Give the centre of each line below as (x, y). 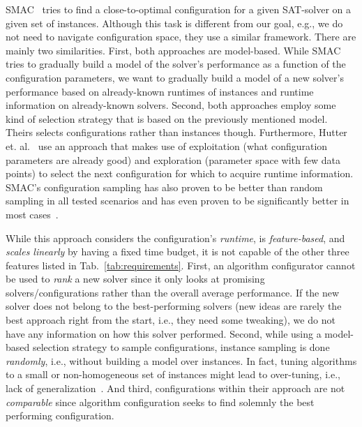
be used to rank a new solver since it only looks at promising (135, 279)
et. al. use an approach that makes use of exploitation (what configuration (167, 145)
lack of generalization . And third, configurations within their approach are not (175, 388)
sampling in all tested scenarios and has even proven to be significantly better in (178, 201)
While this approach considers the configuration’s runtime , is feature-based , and (175, 238)
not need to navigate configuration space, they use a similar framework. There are (181, 37)
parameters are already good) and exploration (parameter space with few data (173, 159)
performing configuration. (60, 415)
